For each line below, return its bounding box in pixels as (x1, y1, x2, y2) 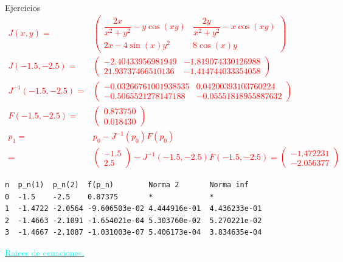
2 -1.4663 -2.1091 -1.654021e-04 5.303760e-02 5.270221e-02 (5, 216, 262, 225)
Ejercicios (5, 1, 41, 13)
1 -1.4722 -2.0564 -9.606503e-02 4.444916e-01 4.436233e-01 (5, 204, 262, 213)
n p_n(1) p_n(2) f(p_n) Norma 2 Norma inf (5, 181, 249, 190)
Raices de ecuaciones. (5, 246, 85, 259)
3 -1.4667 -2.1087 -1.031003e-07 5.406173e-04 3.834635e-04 (5, 228, 262, 237)
